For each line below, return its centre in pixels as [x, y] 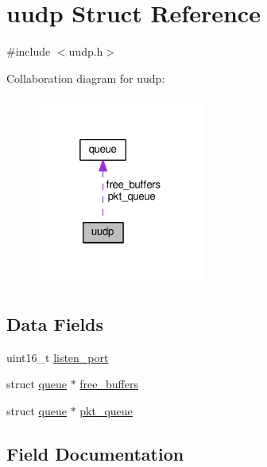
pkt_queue [106, 411]
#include [29, 51]
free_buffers [109, 384]
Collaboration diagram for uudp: [86, 78]
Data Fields [55, 324]
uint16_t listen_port [58, 357]
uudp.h [86, 51]
